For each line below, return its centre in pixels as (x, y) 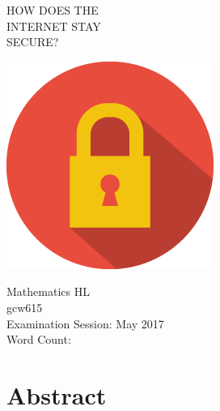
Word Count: (39, 339)
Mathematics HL (48, 291)
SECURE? (33, 42)
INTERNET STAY (54, 26)
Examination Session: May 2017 (85, 323)
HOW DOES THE (53, 10)
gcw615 (25, 307)
